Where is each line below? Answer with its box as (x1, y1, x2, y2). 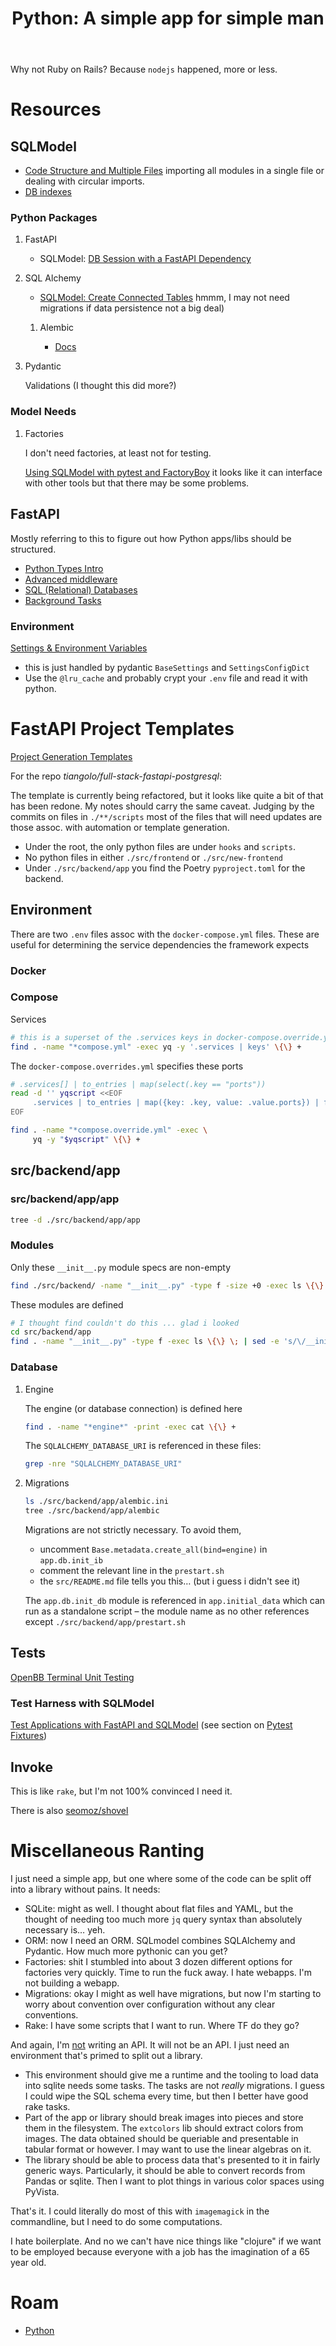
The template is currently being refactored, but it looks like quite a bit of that (10, 789, 324, 801)
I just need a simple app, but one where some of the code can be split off (10, 1872, 312, 1884)
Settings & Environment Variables (10, 642, 148, 654)
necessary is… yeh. (24, 1923, 106, 1936)
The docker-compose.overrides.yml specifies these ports (10, 1060, 244, 1072)
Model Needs (10, 405, 77, 419)
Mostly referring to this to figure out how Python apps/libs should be (10, 532, 292, 544)
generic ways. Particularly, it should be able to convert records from (24, 2164, 306, 2176)
